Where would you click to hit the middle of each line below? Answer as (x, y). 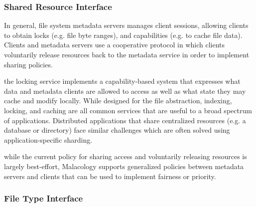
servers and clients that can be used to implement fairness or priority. (110, 176)
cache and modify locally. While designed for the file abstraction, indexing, (118, 101)
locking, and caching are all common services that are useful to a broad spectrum (128, 110)
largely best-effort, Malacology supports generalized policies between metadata (124, 166)
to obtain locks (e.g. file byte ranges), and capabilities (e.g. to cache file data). (123, 35)
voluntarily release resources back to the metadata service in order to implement (127, 54)
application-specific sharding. (48, 139)
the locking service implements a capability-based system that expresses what (122, 81)
